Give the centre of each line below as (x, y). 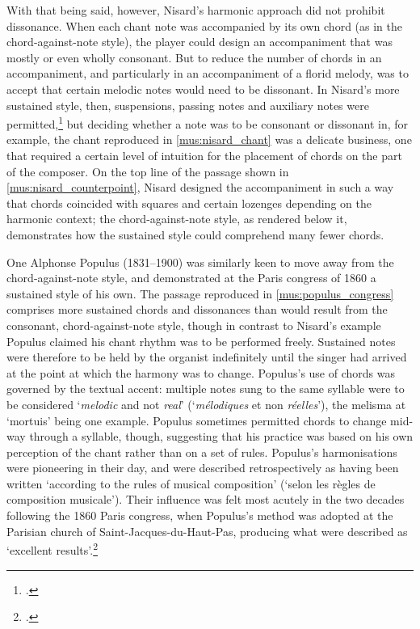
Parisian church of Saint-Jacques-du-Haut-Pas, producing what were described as (207, 531)
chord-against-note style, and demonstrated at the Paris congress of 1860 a (191, 278)
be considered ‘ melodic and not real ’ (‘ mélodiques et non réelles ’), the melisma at (206, 404)
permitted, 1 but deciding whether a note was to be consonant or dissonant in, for (208, 122)
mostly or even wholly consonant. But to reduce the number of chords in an (194, 57)
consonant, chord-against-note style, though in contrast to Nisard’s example (194, 325)
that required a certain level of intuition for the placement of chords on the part (204, 155)
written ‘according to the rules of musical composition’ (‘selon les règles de (191, 483)
